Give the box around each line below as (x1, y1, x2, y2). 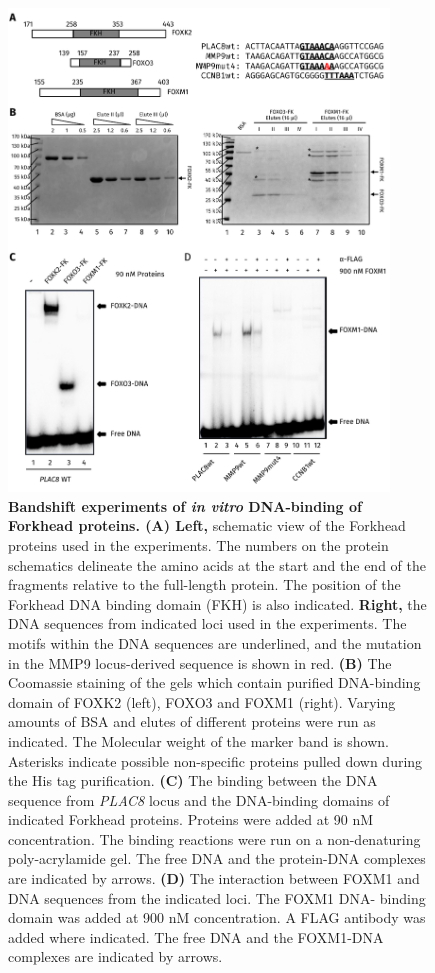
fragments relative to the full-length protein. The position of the (8, 574, 401, 595)
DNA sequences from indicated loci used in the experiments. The (8, 613, 407, 634)
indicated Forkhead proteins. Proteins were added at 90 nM (8, 809, 374, 830)
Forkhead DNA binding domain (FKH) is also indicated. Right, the (8, 593, 427, 614)
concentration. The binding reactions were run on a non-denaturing (8, 828, 421, 849)
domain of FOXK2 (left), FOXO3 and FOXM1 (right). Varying (8, 691, 396, 712)
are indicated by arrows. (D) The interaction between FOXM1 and (8, 868, 420, 889)
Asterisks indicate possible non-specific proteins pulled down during (8, 750, 423, 771)
